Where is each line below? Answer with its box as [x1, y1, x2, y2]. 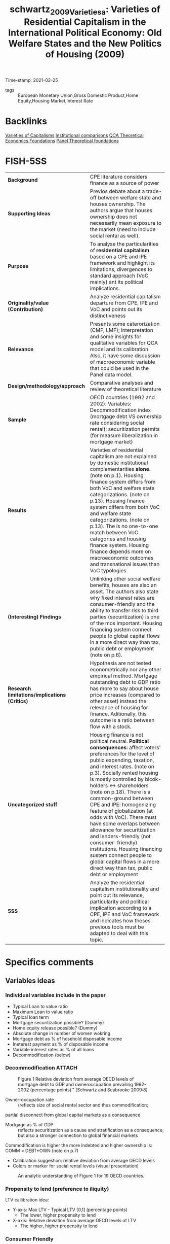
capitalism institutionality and [90, 885, 159, 892]
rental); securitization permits [90, 425, 160, 432]
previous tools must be [90, 923, 144, 930]
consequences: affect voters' [90, 744, 161, 751]
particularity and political [90, 898, 149, 905]
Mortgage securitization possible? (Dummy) [12, 1019, 104, 1025]
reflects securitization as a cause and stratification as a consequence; [18, 1127, 164, 1133]
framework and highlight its [90, 259, 155, 266]
